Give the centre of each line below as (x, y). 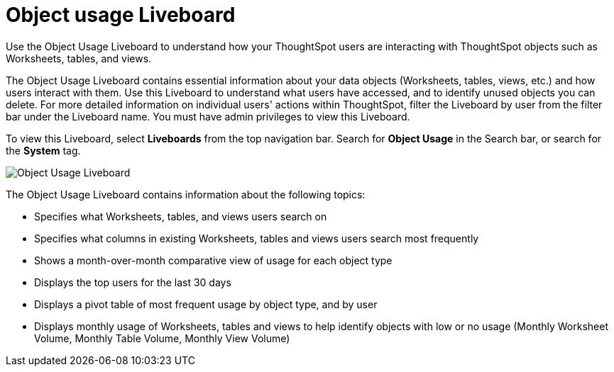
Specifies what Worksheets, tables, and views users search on (181, 216)
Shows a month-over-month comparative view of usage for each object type (213, 260)
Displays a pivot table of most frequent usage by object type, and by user (206, 304)
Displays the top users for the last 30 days (133, 282)
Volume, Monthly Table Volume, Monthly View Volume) (162, 338)
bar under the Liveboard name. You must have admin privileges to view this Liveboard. (208, 116)
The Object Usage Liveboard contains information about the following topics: (186, 194)
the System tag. (43, 150)
